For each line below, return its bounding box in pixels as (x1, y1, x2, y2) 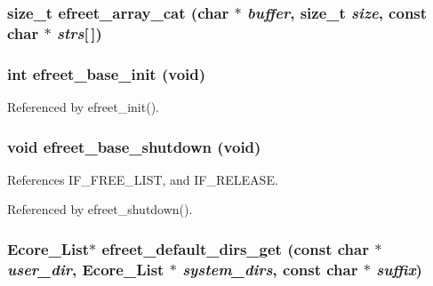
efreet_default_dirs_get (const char (101, 237, 369, 259)
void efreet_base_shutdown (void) (7, 135, 261, 157)
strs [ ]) (56, 21, 102, 44)
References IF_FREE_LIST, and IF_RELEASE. (7, 170, 278, 188)
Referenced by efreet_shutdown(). (7, 200, 193, 218)
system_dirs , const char (182, 258, 358, 280)
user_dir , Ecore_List (7, 258, 164, 280)
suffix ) (376, 258, 422, 280)
